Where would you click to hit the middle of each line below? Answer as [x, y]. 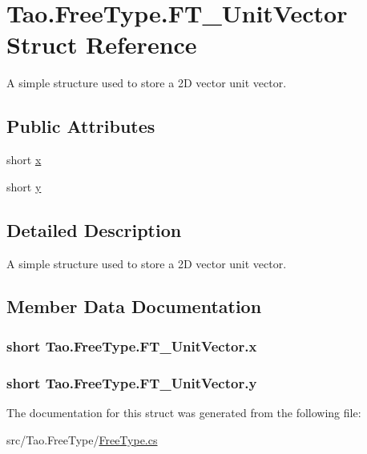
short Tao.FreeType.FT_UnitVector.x [132, 346]
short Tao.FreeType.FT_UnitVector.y [132, 382]
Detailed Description [94, 229]
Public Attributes [81, 126]
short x [24, 160]
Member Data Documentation [134, 306]
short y [24, 186]
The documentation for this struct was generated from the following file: [184, 412]
